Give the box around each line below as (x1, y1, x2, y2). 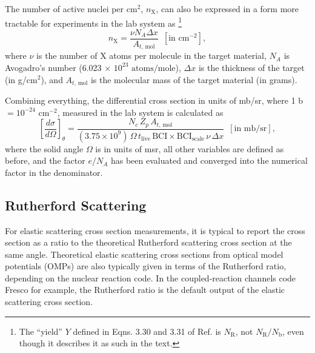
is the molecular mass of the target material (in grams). (90, 73, 297, 86)
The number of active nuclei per (5, 2, 124, 15)
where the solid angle (5, 142, 84, 155)
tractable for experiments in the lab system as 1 (5, 15, 182, 29)
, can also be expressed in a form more (156, 2, 299, 15)
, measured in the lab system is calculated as (57, 106, 224, 118)
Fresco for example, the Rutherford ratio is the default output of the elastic (5, 283, 285, 296)
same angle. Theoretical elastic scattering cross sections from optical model (5, 247, 283, 260)
